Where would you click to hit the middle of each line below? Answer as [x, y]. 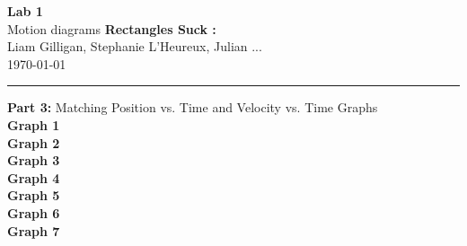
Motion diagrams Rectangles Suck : [112, 28]
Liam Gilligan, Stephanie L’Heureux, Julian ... [135, 46]
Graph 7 [34, 230]
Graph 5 [34, 195]
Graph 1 [34, 124]
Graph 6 [34, 212]
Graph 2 [34, 142]
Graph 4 [34, 177]
